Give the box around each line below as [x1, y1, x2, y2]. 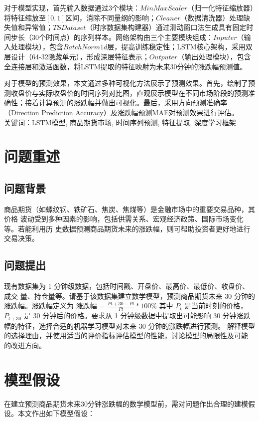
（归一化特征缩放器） [187, 2, 254, 12]
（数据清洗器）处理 [180, 12, 244, 22]
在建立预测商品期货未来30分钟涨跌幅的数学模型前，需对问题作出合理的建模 [4, 398, 248, 409]
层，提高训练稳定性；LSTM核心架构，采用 [107, 41, 246, 52]
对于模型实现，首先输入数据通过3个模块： [4, 2, 140, 12]
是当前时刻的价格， [184, 300, 248, 311]
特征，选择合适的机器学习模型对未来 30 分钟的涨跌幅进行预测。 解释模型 [17, 320, 255, 331]
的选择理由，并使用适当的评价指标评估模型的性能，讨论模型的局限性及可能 [4, 330, 248, 341]
